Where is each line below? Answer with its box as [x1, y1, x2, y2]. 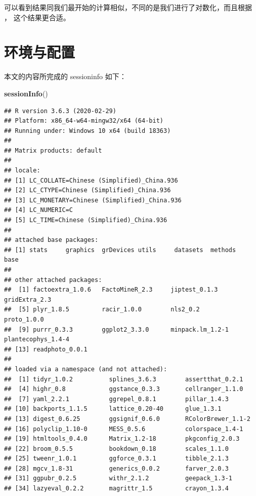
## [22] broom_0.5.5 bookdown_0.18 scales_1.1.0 [4, 445, 229, 452]
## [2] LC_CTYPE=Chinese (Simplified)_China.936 [4, 187, 171, 194]
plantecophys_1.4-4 [4, 336, 69, 343]
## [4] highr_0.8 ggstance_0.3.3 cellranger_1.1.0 [4, 385, 243, 393]
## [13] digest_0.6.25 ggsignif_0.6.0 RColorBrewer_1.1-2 [4, 415, 250, 422]
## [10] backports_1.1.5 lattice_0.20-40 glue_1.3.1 [4, 405, 222, 413]
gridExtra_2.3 [4, 296, 52, 303]
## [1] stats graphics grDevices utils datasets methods [4, 246, 236, 254]
